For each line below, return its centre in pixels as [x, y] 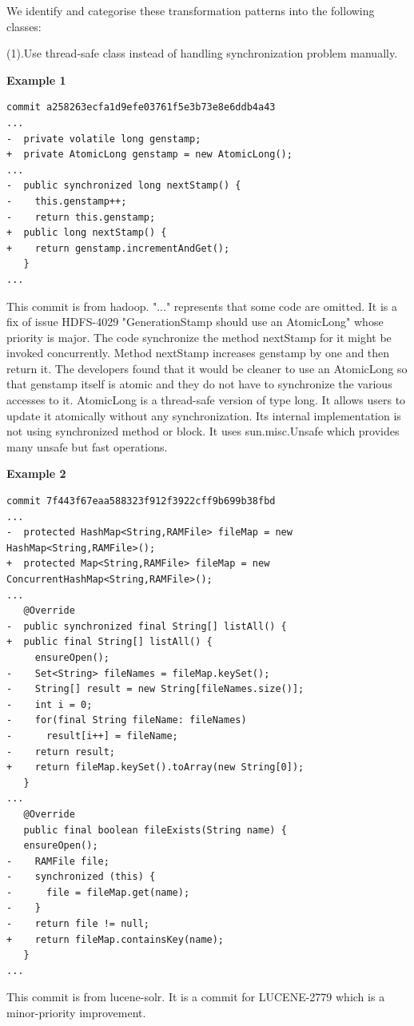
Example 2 [36, 473]
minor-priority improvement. [76, 1013]
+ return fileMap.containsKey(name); [115, 939]
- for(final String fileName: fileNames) [127, 720]
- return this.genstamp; [81, 217]
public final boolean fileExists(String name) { [155, 830]
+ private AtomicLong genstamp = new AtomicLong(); [149, 155]
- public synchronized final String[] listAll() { [147, 626]
